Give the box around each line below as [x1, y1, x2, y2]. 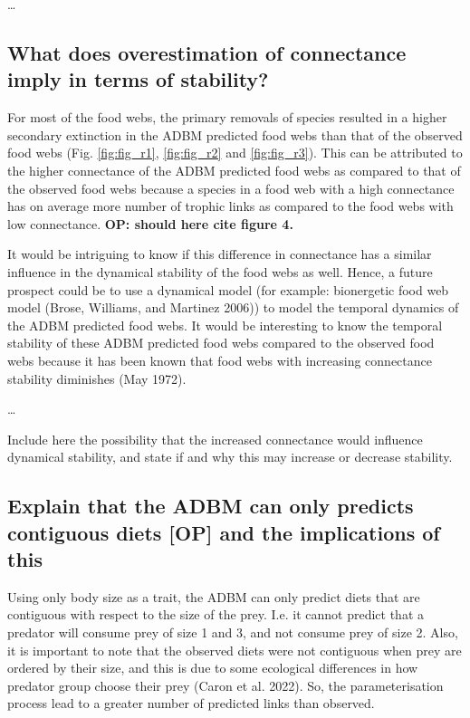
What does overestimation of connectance [7, 38, 407, 66]
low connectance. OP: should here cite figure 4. [7, 214, 293, 233]
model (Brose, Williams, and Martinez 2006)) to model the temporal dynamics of [7, 298, 459, 317]
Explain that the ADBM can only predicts [7, 492, 414, 520]
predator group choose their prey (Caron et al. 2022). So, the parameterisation [7, 675, 444, 694]
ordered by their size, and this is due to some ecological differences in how [7, 658, 418, 677]
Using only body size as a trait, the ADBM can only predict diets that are [7, 587, 420, 606]
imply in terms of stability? [7, 65, 269, 93]
